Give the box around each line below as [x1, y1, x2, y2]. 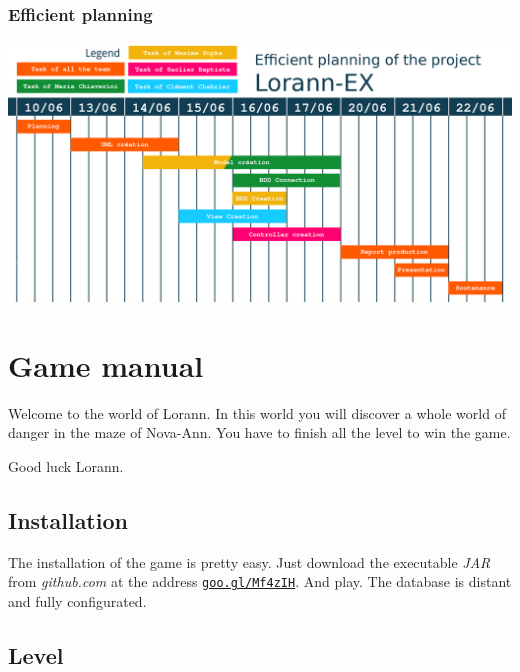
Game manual [8, 344, 204, 385]
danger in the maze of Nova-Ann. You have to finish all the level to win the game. [8, 422, 511, 443]
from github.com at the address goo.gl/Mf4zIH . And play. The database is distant [8, 571, 512, 592]
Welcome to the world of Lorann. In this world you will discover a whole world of [8, 402, 506, 423]
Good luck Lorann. [8, 456, 124, 476]
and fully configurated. [8, 591, 147, 612]
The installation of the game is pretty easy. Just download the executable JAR [8, 551, 491, 572]
